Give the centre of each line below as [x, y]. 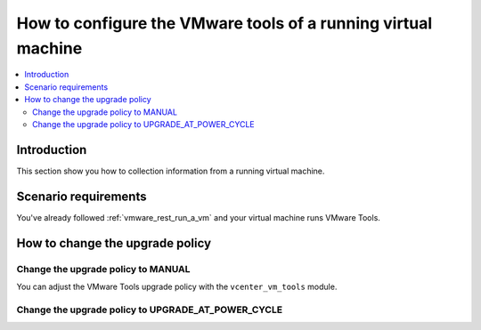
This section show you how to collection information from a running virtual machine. [171, 171]
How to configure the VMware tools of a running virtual [224, 23]
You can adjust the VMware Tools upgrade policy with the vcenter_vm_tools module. [177, 286]
